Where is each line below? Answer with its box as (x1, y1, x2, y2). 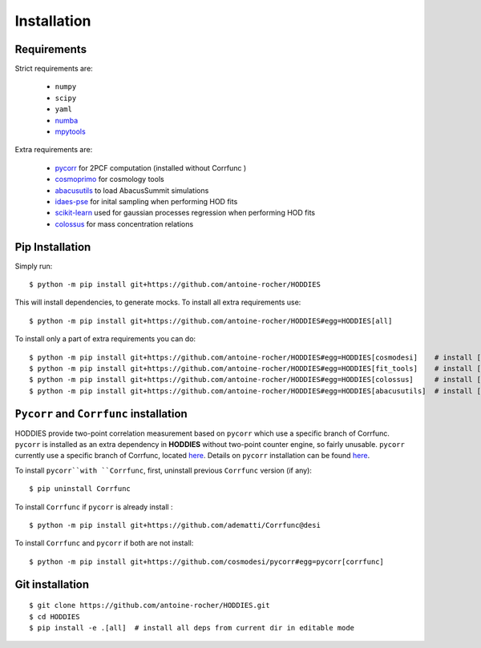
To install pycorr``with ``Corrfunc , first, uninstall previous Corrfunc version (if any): (14, 465, 313, 475)
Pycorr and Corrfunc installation (14, 407, 188, 421)
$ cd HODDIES (29, 612, 80, 621)
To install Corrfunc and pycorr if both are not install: (14, 538, 194, 548)
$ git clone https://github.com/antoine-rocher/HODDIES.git (29, 601, 270, 610)
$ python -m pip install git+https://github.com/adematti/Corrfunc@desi (29, 521, 321, 530)
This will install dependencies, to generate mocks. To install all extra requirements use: (14, 297, 301, 308)
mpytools (55, 127, 86, 136)
